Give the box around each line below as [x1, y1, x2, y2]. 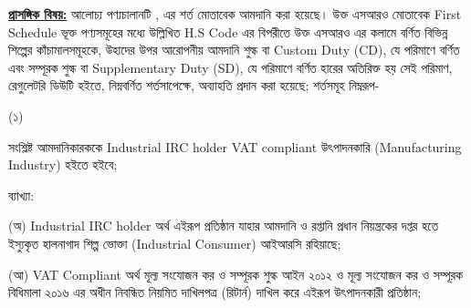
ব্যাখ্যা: [8, 185, 35, 204]
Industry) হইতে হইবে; [8, 155, 118, 174]
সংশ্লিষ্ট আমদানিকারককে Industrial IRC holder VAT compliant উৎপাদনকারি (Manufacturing [8, 137, 462, 156]
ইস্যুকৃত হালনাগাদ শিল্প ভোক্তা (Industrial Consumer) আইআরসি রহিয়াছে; [8, 233, 341, 252]
